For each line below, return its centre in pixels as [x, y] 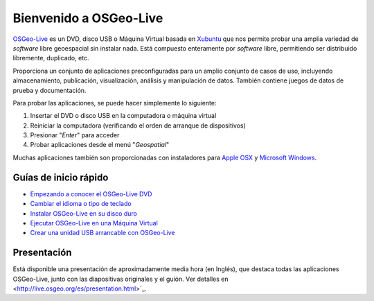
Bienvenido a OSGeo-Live [88, 18]
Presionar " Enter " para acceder [75, 135]
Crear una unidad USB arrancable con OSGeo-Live [103, 233]
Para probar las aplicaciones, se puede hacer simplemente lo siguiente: [115, 103]
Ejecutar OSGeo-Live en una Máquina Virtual [94, 223]
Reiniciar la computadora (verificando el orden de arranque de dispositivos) [138, 126]
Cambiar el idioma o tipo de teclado [81, 204]
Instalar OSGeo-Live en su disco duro [84, 213]
